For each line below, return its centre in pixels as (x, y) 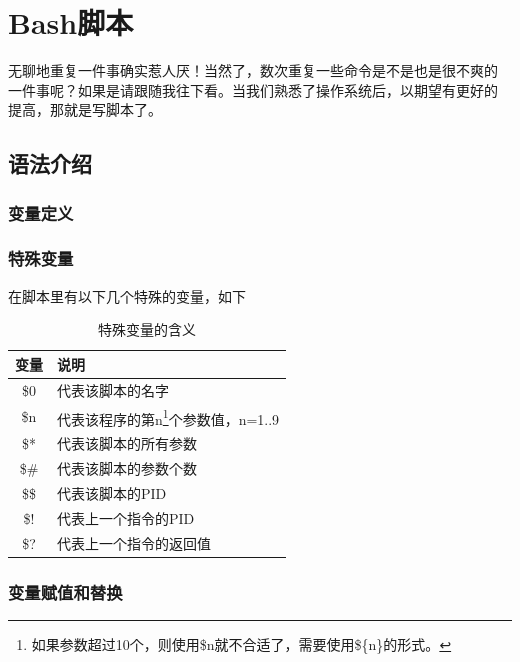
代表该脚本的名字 (113, 389)
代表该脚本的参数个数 (127, 467)
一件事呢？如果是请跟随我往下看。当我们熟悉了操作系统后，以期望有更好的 (253, 89)
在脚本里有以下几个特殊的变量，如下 (127, 295)
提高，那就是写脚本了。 (85, 109)
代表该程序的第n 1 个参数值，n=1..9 (168, 417)
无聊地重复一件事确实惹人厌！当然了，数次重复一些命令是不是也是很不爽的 (253, 70)
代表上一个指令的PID (126, 517)
